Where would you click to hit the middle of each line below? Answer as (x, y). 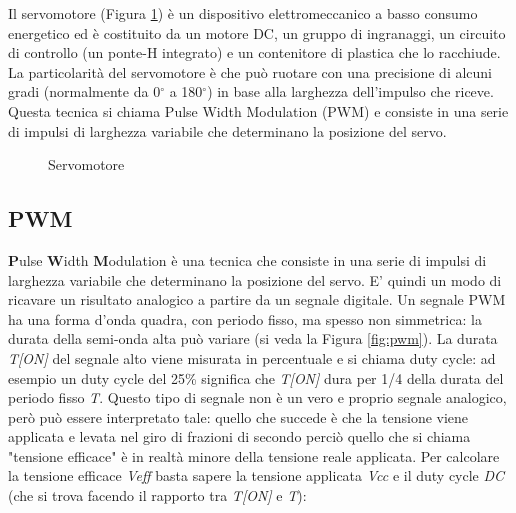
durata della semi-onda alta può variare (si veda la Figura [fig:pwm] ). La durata (253, 338)
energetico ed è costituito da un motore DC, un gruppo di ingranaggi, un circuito (257, 32)
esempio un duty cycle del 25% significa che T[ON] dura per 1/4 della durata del (256, 377)
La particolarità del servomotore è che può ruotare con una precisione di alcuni (250, 71)
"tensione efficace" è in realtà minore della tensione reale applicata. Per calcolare (254, 455)
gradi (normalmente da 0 (84, 91)
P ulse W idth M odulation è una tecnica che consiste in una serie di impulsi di (247, 259)
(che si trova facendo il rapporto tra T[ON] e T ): (157, 495)
